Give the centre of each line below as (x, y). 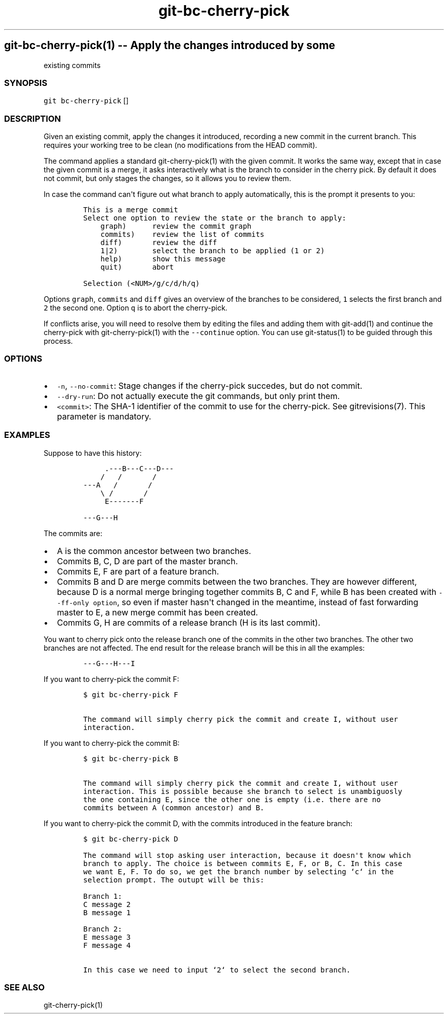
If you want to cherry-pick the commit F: (111, 679)
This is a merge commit (131, 210)
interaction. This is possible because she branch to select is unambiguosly (243, 791)
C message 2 (107, 904)
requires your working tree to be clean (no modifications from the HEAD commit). (181, 145)
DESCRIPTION (33, 118)
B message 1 (107, 912)
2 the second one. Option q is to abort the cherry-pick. (136, 308)
